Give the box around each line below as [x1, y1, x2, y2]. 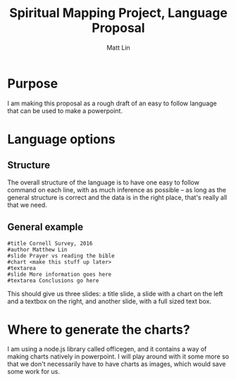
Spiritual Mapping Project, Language [9, 5, 228, 21]
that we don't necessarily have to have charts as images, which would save [7, 360, 226, 368]
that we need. [7, 200, 47, 209]
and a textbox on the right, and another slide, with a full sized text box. [7, 297, 212, 305]
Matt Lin [106, 43, 130, 52]
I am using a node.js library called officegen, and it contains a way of [7, 345, 207, 353]
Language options [7, 131, 116, 147]
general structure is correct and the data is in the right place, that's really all [7, 193, 228, 201]
